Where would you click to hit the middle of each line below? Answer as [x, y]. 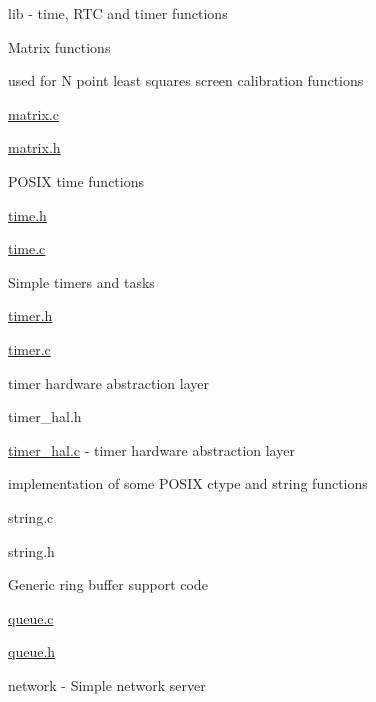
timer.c [29, 348]
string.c [31, 516]
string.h [31, 550]
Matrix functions [59, 46]
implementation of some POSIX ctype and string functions [188, 483]
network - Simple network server [107, 684]
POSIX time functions [76, 180]
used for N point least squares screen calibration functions [186, 80]
